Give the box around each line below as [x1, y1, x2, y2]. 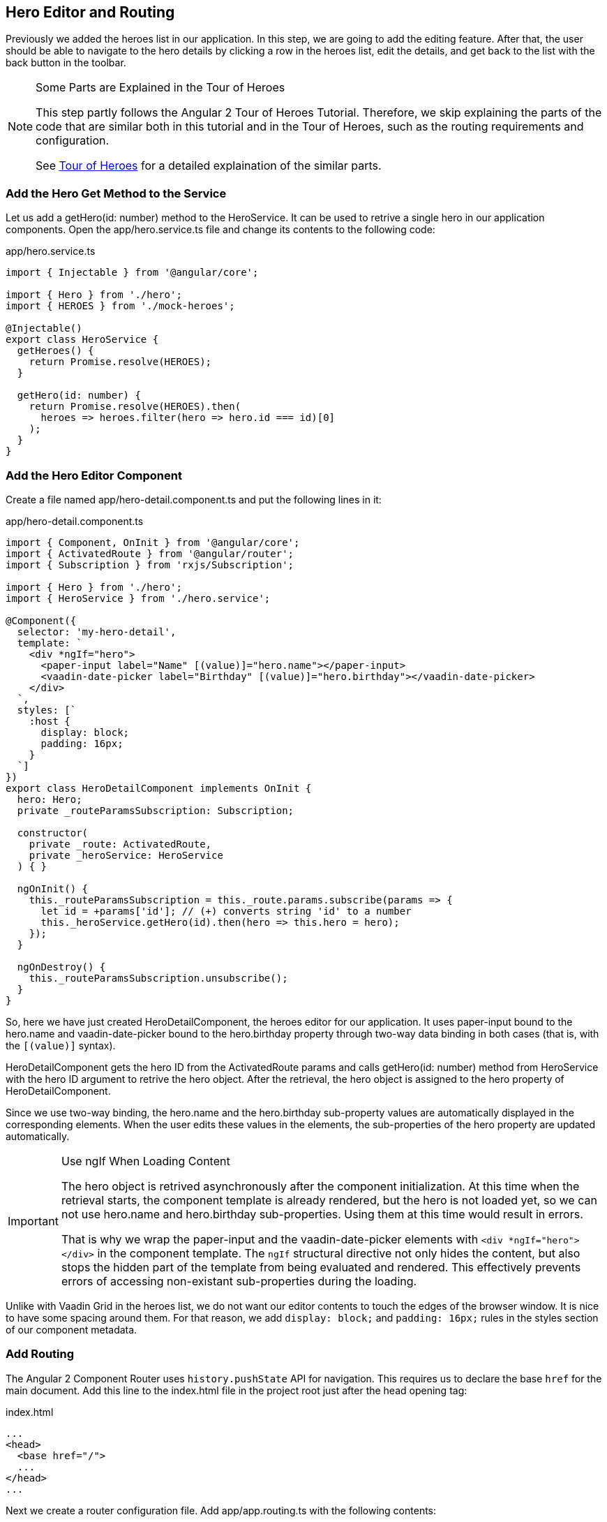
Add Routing [6, 1347, 75, 1361]
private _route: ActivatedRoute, [29, 838, 212, 850]
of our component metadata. [6, 1323, 137, 1336]
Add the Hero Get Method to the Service [6, 186, 227, 200]
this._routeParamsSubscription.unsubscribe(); [29, 972, 288, 984]
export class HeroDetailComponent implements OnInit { [6, 782, 312, 794]
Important [8, 1213, 59, 1228]
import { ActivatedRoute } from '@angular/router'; [6, 547, 294, 559]
